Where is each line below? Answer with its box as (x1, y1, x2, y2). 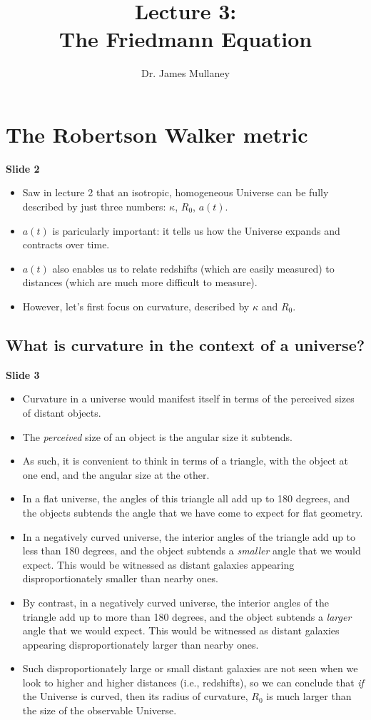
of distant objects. (22, 405, 101, 420)
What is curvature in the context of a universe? (6, 333, 365, 355)
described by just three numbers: (22, 199, 166, 214)
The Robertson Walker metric (6, 119, 308, 148)
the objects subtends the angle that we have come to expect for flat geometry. (22, 504, 363, 519)
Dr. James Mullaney (141, 66, 230, 81)
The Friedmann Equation (59, 24, 312, 54)
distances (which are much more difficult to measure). (22, 275, 258, 290)
